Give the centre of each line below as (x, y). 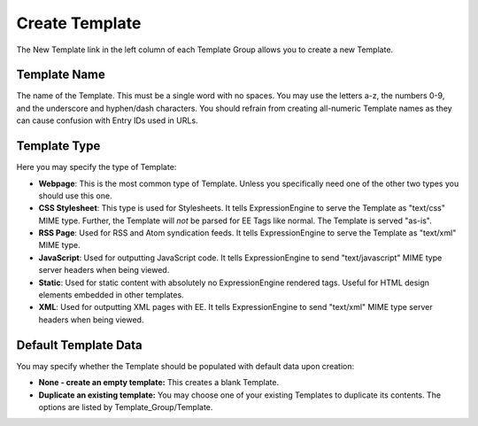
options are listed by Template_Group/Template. (126, 407)
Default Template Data (80, 345)
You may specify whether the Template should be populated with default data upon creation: (185, 366)
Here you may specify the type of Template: (96, 167)
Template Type (58, 146)
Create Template (79, 23)
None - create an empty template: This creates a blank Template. (158, 383)
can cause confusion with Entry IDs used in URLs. (107, 120)
